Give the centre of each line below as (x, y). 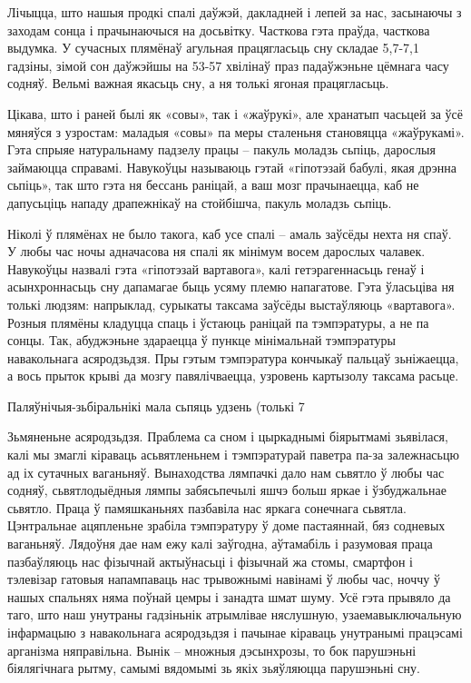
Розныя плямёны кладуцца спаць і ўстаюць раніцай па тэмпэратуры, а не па (218, 322)
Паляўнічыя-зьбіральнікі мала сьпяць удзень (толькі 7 (156, 406)
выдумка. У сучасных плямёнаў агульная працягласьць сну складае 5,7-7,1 (213, 48)
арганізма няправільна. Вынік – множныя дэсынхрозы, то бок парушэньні (212, 650)
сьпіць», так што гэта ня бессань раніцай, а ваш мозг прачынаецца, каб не (213, 185)
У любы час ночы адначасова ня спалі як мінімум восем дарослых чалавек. (216, 251)
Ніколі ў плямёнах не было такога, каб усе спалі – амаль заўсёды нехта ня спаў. (230, 233)
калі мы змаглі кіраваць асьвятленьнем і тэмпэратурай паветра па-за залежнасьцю (233, 455)
